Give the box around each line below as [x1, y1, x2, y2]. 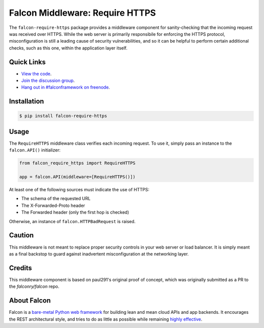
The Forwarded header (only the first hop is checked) [21, 209, 130, 215]
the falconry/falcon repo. [9, 283, 60, 289]
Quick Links [9, 58, 46, 66]
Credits [9, 264, 32, 272]
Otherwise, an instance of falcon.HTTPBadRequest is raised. [9, 218, 136, 224]
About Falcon [9, 297, 51, 305]
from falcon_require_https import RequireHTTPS [19, 160, 135, 166]
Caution [9, 231, 34, 240]
